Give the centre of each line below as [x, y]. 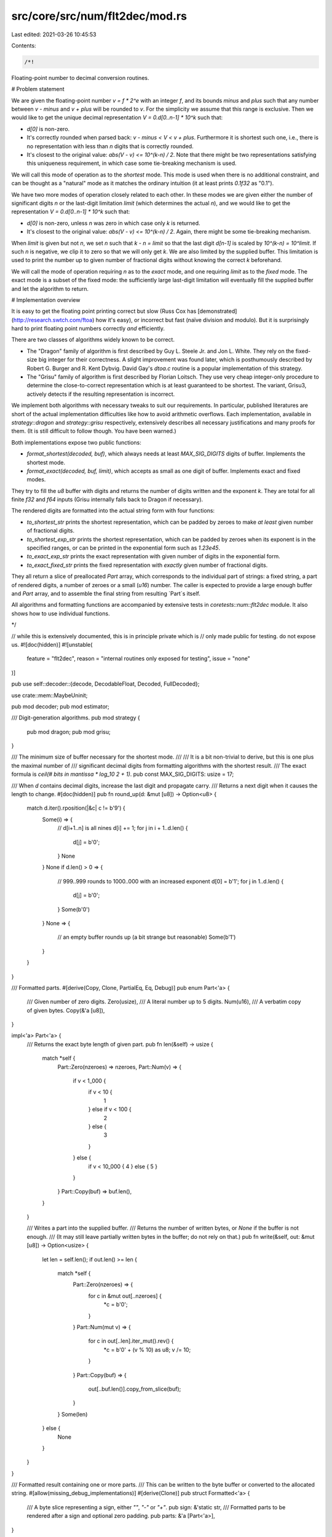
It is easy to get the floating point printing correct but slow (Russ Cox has [104, 311]
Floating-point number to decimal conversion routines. [80, 77]
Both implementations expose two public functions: [76, 442]
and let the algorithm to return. [50, 288]
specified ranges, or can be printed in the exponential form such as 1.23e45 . [124, 548]
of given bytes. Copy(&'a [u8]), [66, 1010]
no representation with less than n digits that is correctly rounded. [110, 146]
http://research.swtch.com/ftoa [53, 320]
